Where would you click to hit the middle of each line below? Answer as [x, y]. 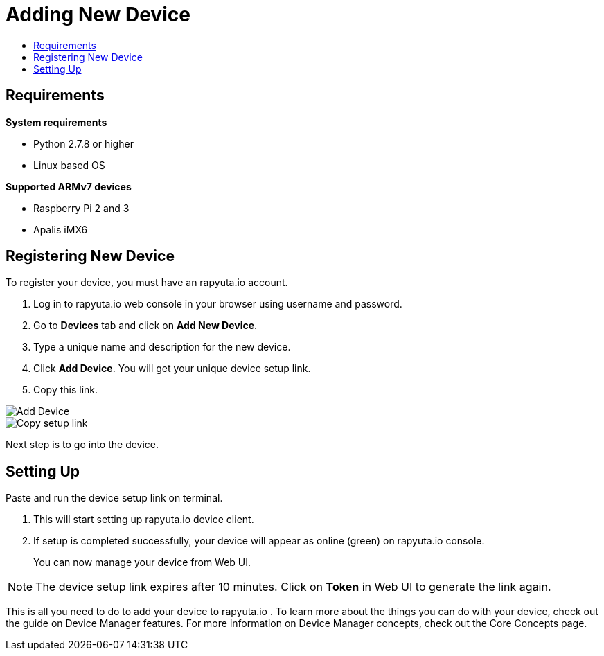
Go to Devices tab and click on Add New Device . [145, 326]
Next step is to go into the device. [82, 445]
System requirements [56, 122]
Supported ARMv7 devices [69, 186]
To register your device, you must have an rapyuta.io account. [147, 283]
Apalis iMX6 [61, 229]
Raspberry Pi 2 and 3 [81, 208]
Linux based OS [69, 165]
